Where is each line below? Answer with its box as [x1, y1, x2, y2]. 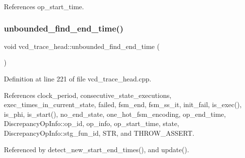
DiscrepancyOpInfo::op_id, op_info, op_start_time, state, [4, 118, 180, 128]
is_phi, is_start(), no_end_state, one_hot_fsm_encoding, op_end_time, [4, 109, 226, 119]
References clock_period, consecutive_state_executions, [4, 90, 172, 100]
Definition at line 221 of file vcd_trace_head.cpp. [4, 74, 151, 83]
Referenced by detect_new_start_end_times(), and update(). [4, 144, 189, 154]
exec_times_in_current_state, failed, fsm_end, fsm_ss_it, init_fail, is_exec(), [4, 99, 242, 110]
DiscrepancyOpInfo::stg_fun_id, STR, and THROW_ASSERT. [4, 127, 195, 138]
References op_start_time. [4, 1, 84, 11]
